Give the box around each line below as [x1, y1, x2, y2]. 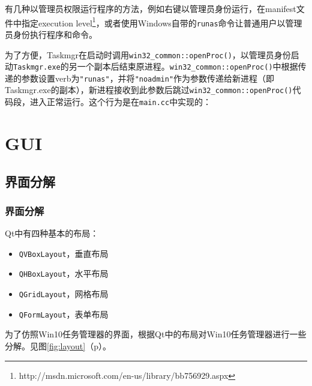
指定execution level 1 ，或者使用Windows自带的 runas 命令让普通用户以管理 [21, 14, 302, 29]
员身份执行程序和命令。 [5, 28, 97, 40]
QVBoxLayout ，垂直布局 [19, 247, 109, 259]
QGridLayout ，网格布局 [19, 288, 109, 300]
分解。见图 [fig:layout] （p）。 [5, 339, 111, 352]
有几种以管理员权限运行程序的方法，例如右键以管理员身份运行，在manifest [5, 2, 296, 14]
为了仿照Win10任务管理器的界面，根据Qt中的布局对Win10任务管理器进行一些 [5, 328, 307, 340]
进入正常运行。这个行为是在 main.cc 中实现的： [29, 95, 212, 108]
